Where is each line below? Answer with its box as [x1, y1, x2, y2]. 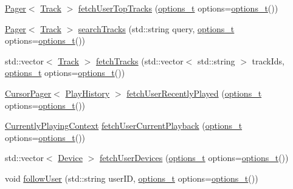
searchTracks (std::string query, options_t [78, 22, 235, 35]
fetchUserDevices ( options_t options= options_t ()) [99, 151, 289, 164]
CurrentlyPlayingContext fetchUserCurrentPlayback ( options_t [5, 119, 243, 132]
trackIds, [252, 54, 284, 67]
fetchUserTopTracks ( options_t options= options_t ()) [78, 2, 278, 14]
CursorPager [5, 86, 52, 99]
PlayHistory [65, 86, 110, 99]
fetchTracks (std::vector [95, 54, 184, 67]
